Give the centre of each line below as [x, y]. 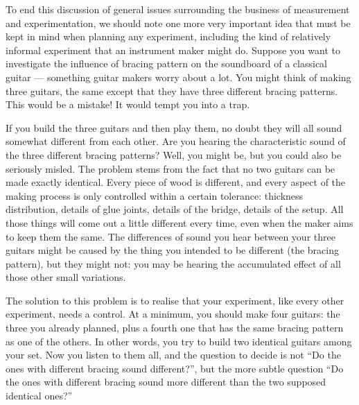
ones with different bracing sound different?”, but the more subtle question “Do [175, 368]
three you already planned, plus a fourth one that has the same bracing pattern [175, 328]
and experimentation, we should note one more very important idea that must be [178, 23]
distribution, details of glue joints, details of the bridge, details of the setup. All [175, 209]
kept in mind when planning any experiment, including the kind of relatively [168, 36]
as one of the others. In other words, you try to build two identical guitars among [179, 341]
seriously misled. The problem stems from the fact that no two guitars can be [170, 168]
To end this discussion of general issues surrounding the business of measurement [178, 9]
